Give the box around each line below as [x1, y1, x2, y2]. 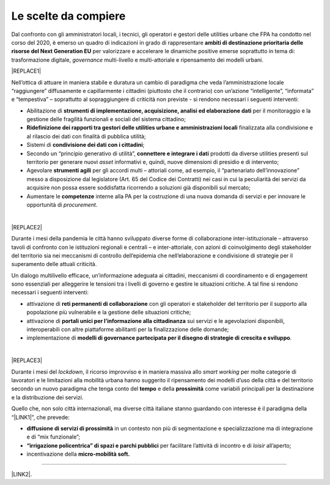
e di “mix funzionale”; [26, 433, 81, 440]
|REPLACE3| [11, 357, 43, 364]
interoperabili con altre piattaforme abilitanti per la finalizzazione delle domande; [26, 326, 229, 333]
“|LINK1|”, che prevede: [11, 413, 70, 421]
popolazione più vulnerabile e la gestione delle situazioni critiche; [26, 309, 191, 316]
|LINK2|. [11, 470, 32, 478]
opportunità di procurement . [26, 201, 98, 208]
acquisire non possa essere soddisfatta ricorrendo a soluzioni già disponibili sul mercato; [26, 184, 251, 191]
